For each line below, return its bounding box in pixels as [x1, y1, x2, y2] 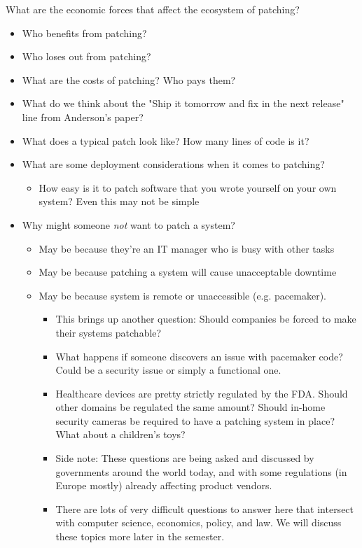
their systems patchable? [55, 325, 162, 339]
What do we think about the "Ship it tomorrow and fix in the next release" [22, 96, 344, 111]
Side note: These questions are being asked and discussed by [55, 451, 314, 465]
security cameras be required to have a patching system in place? [55, 413, 335, 428]
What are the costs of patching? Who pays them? [22, 72, 236, 87]
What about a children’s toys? [55, 427, 186, 442]
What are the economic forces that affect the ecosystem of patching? [6, 2, 300, 16]
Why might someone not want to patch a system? [22, 217, 235, 232]
